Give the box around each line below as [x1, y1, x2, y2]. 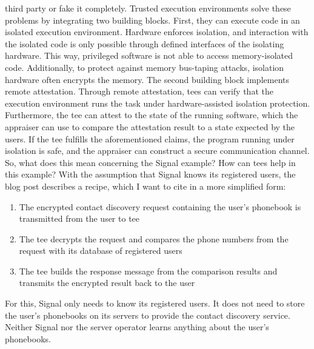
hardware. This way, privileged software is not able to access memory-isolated [5, 49, 293, 62]
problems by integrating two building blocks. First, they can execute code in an [5, 13, 300, 26]
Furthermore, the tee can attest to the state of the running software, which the [5, 108, 298, 121]
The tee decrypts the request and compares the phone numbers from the [19, 232, 289, 245]
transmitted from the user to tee [19, 212, 140, 225]
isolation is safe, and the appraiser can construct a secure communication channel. [5, 144, 310, 157]
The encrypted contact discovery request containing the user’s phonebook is [19, 200, 301, 213]
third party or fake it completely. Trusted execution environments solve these [5, 2, 291, 14]
